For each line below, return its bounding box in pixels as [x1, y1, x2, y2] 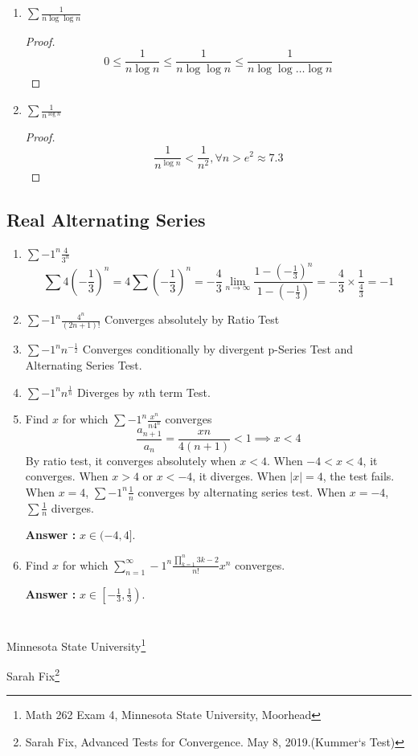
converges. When [25, 468, 109, 484]
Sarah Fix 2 [6, 665, 59, 684]
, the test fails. [322, 468, 395, 484]
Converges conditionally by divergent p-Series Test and [82, 341, 354, 358]
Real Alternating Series [6, 207, 206, 232]
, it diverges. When [192, 468, 286, 484]
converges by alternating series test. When [137, 483, 346, 500]
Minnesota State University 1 [6, 635, 146, 654]
